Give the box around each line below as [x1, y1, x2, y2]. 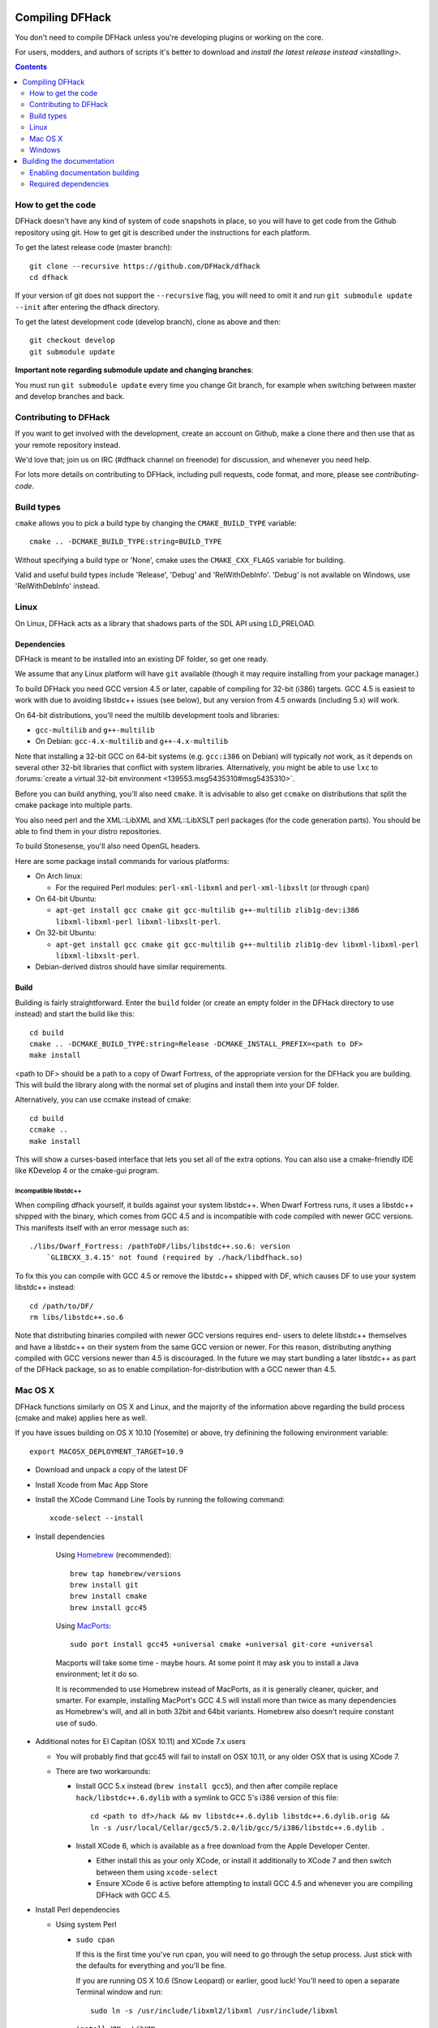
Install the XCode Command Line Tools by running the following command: [35, 1494, 286, 1504]
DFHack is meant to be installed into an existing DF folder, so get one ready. [15, 654, 269, 664]
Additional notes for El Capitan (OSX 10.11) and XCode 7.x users [35, 1737, 247, 1747]
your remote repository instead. [15, 440, 121, 449]
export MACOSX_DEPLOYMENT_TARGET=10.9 [29, 1446, 184, 1456]
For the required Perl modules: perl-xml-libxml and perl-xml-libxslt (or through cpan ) [55, 883, 370, 892]
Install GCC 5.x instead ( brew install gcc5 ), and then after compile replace [75, 1781, 338, 1791]
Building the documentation [22, 157, 115, 166]
